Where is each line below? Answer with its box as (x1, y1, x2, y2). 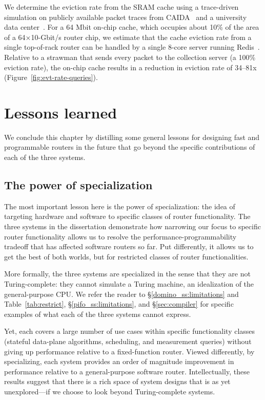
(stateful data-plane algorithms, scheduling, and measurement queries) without (4, 335, 252, 346)
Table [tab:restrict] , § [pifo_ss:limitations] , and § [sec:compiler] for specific (4, 298, 234, 309)
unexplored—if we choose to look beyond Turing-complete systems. (4, 386, 215, 396)
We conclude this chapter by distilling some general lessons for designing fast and (4, 131, 260, 142)
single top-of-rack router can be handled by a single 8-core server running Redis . (4, 42, 260, 52)
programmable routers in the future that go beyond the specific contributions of (4, 142, 255, 152)
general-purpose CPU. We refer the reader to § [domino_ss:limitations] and (4, 288, 239, 299)
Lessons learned (4, 102, 117, 123)
